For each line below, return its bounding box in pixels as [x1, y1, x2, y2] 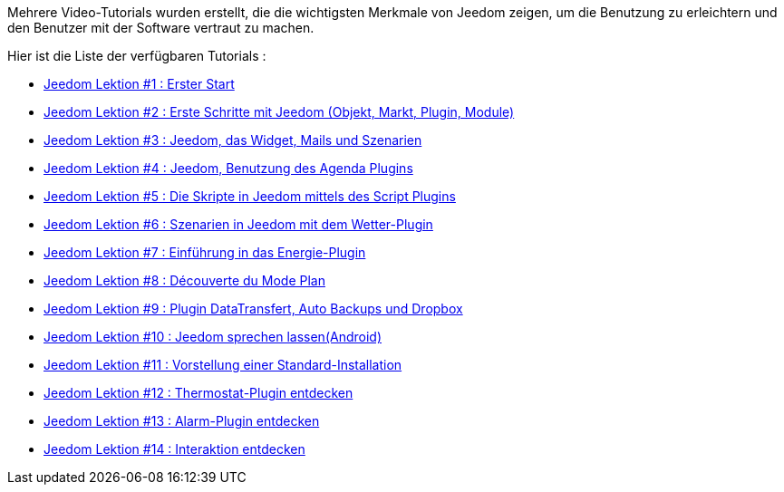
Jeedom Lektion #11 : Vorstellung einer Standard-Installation [44, 357, 402, 372]
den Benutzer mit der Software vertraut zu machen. [7, 20, 315, 35]
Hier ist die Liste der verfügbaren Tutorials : [7, 48, 266, 63]
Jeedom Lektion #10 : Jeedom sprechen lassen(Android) [44, 329, 382, 344]
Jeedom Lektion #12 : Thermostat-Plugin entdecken [44, 385, 353, 400]
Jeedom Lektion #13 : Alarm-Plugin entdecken [44, 413, 320, 429]
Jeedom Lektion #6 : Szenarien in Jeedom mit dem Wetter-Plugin [44, 217, 433, 232]
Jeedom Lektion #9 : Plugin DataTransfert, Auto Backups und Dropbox [44, 301, 463, 316]
